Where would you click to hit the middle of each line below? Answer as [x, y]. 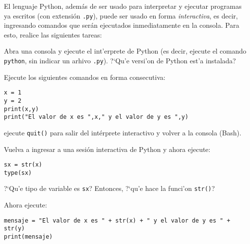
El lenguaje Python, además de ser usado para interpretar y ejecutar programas [123, 6]
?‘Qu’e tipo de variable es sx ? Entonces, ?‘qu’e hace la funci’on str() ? [109, 188]
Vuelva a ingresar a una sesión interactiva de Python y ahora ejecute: [107, 149]
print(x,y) [21, 109]
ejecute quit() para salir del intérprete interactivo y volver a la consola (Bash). [123, 132]
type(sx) [18, 173]
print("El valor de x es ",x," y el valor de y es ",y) [96, 117]
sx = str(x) [23, 165]
